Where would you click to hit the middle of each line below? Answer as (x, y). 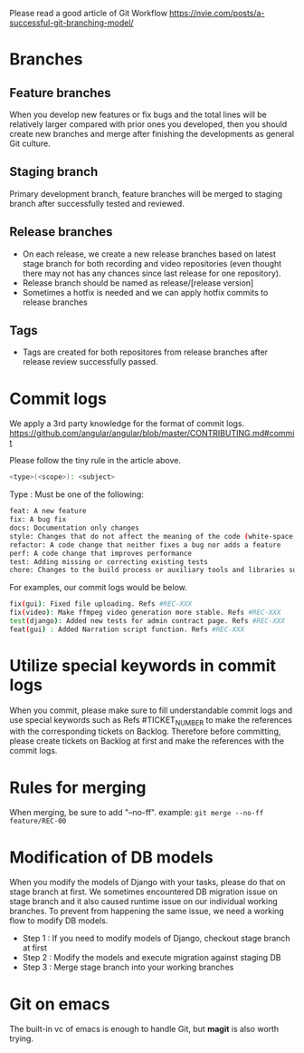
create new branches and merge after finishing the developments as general (152, 134)
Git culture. (30, 143)
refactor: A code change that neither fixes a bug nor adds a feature (145, 545)
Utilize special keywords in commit (143, 665)
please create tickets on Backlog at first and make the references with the (147, 741)
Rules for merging (78, 787)
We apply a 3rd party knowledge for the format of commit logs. (127, 424)
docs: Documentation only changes (75, 528)
